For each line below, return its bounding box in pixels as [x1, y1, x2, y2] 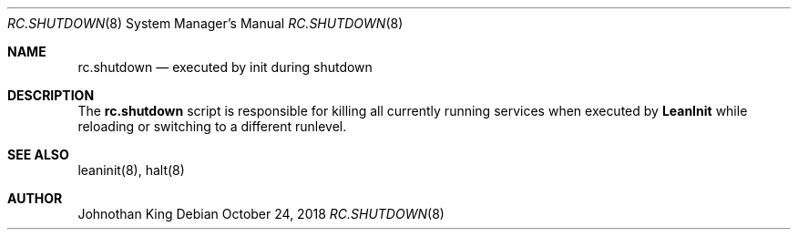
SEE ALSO [7, 147, 69, 162]
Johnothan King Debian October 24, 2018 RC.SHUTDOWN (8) [77, 206, 445, 222]
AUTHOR [7, 191, 63, 206]
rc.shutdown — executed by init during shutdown [77, 59, 373, 75]
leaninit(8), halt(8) [77, 162, 185, 178]
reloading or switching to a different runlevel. [77, 118, 347, 134]
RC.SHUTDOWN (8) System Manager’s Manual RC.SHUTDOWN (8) [7, 15, 404, 31]
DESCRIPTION [7, 88, 95, 103]
